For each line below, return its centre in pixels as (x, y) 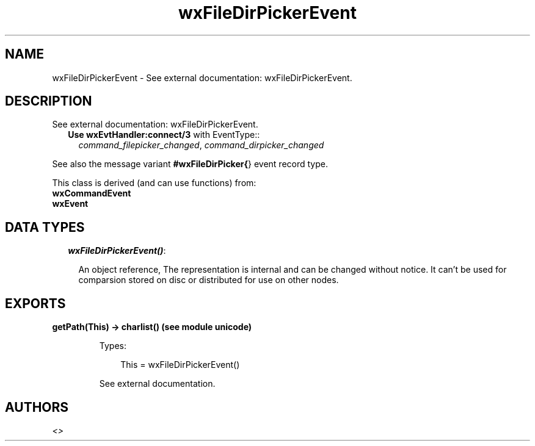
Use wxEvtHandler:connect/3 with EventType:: (164, 135)
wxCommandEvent (92, 193)
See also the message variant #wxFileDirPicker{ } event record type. (190, 164)
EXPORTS (35, 303)
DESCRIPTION (49, 101)
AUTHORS (37, 407)
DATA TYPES (45, 227)
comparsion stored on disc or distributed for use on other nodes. (209, 280)
